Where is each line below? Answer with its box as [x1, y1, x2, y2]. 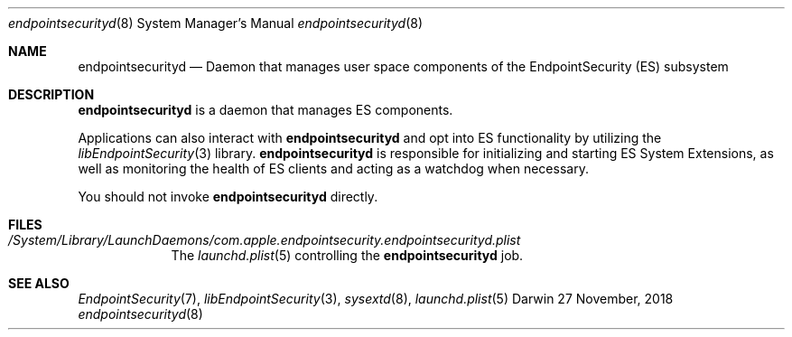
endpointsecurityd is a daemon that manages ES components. [78, 102, 453, 117]
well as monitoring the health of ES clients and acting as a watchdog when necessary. [78, 161, 589, 176]
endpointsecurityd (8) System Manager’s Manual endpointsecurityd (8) [8, 15, 424, 31]
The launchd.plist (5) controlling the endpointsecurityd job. [171, 248, 524, 263]
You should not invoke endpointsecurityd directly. [78, 189, 378, 204]
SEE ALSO [8, 276, 70, 291]
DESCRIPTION [8, 87, 95, 102]
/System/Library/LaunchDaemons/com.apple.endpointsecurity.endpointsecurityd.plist [8, 232, 521, 248]
